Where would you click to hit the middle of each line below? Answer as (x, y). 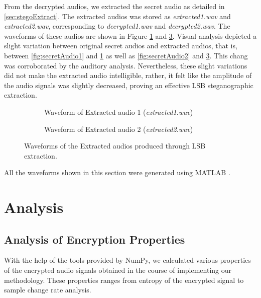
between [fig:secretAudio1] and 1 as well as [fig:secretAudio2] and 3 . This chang (126, 55)
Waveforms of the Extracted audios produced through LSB (115, 146)
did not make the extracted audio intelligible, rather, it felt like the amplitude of (128, 75)
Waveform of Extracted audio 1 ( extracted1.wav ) (119, 111)
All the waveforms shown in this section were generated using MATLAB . (117, 172)
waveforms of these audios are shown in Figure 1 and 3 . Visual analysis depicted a (130, 35)
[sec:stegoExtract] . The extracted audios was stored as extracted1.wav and (117, 16)
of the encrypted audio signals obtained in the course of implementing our (118, 270)
